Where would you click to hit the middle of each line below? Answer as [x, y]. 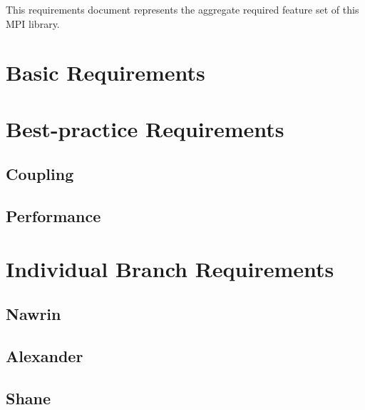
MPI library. [33, 23]
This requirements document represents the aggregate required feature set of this [182, 9]
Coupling [40, 174]
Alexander [45, 356]
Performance [53, 216]
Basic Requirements [106, 72]
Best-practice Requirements [145, 128]
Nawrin [34, 314]
